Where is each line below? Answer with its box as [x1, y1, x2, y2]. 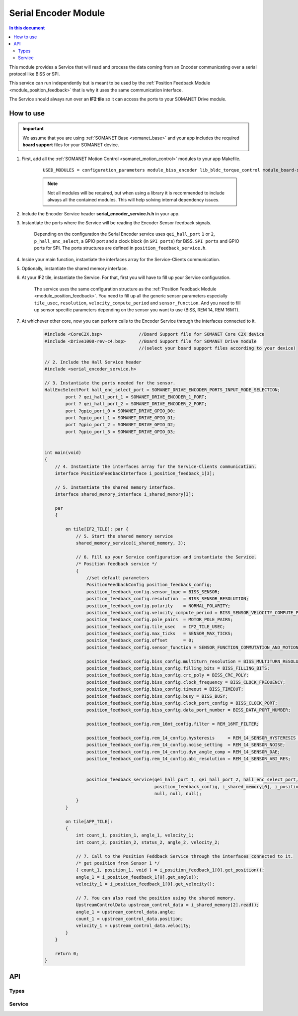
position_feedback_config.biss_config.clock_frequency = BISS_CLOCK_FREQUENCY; [86, 679, 286, 685]
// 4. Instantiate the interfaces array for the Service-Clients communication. [55, 463, 257, 469]
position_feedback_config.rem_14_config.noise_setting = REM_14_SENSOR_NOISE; [86, 742, 286, 748]
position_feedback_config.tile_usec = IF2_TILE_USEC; [86, 624, 225, 629]
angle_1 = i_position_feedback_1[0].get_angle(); [75, 874, 199, 880]
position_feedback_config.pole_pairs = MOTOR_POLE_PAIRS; [86, 617, 233, 623]
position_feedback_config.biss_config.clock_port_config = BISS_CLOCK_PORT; [86, 700, 278, 706]
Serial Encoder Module [9, 7, 105, 18]
